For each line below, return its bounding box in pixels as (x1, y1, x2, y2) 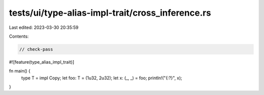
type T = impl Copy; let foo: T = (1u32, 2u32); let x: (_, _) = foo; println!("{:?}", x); (21, 75, 182, 81)
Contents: (9, 33, 29, 39)
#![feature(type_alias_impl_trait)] (9, 59, 74, 65)
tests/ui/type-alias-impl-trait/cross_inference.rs (9, 7, 211, 18)
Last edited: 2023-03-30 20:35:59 (9, 24, 79, 30)
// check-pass (19, 47, 53, 52)
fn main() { (9, 68, 31, 74)
